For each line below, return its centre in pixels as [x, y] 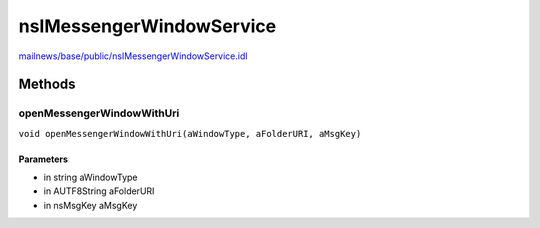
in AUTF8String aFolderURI [99, 191]
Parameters [43, 159]
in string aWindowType [90, 177]
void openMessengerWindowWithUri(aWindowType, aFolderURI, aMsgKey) [190, 133]
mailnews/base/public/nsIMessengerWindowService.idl [133, 56]
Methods [47, 84]
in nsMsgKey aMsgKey [90, 205]
